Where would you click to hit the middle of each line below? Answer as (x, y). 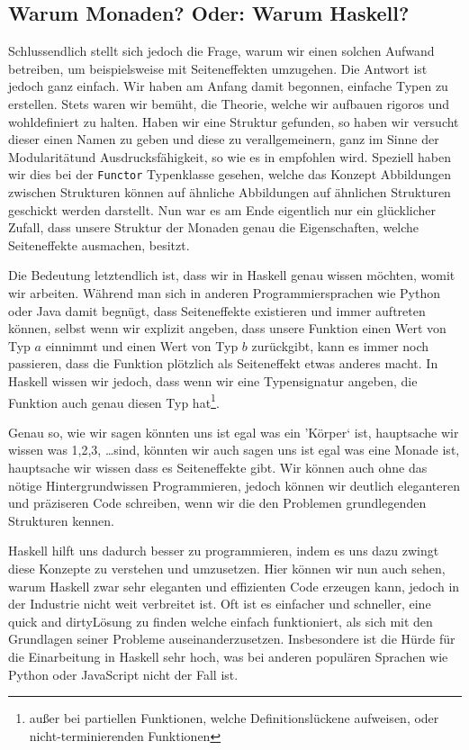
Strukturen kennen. (61, 520)
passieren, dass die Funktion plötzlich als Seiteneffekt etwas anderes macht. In (223, 363)
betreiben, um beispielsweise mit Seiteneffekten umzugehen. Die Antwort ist (218, 68)
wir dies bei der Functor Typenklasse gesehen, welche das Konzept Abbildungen (230, 174)
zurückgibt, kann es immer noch (340, 345)
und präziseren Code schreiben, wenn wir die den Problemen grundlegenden (217, 503)
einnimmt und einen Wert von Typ (142, 345)
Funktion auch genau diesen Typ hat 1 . (114, 401)
